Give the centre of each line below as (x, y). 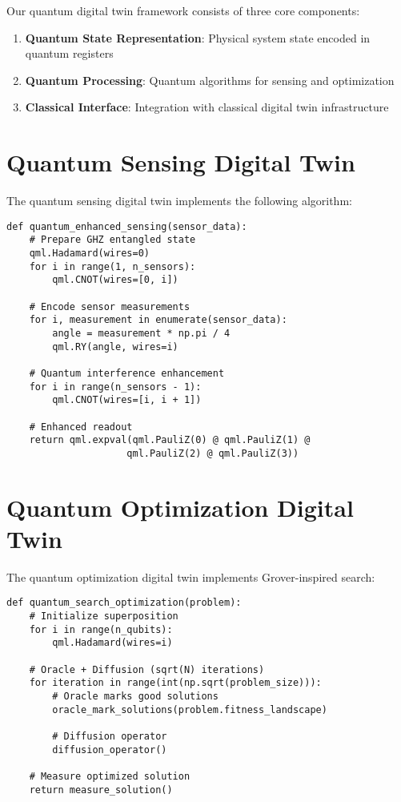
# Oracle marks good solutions (135, 696)
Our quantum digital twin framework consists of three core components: (183, 10)
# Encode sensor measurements (110, 306)
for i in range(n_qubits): (101, 629)
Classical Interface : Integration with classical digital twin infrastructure (207, 107)
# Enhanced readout (81, 427)
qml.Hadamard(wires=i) (112, 643)
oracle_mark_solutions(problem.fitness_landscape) (190, 709)
